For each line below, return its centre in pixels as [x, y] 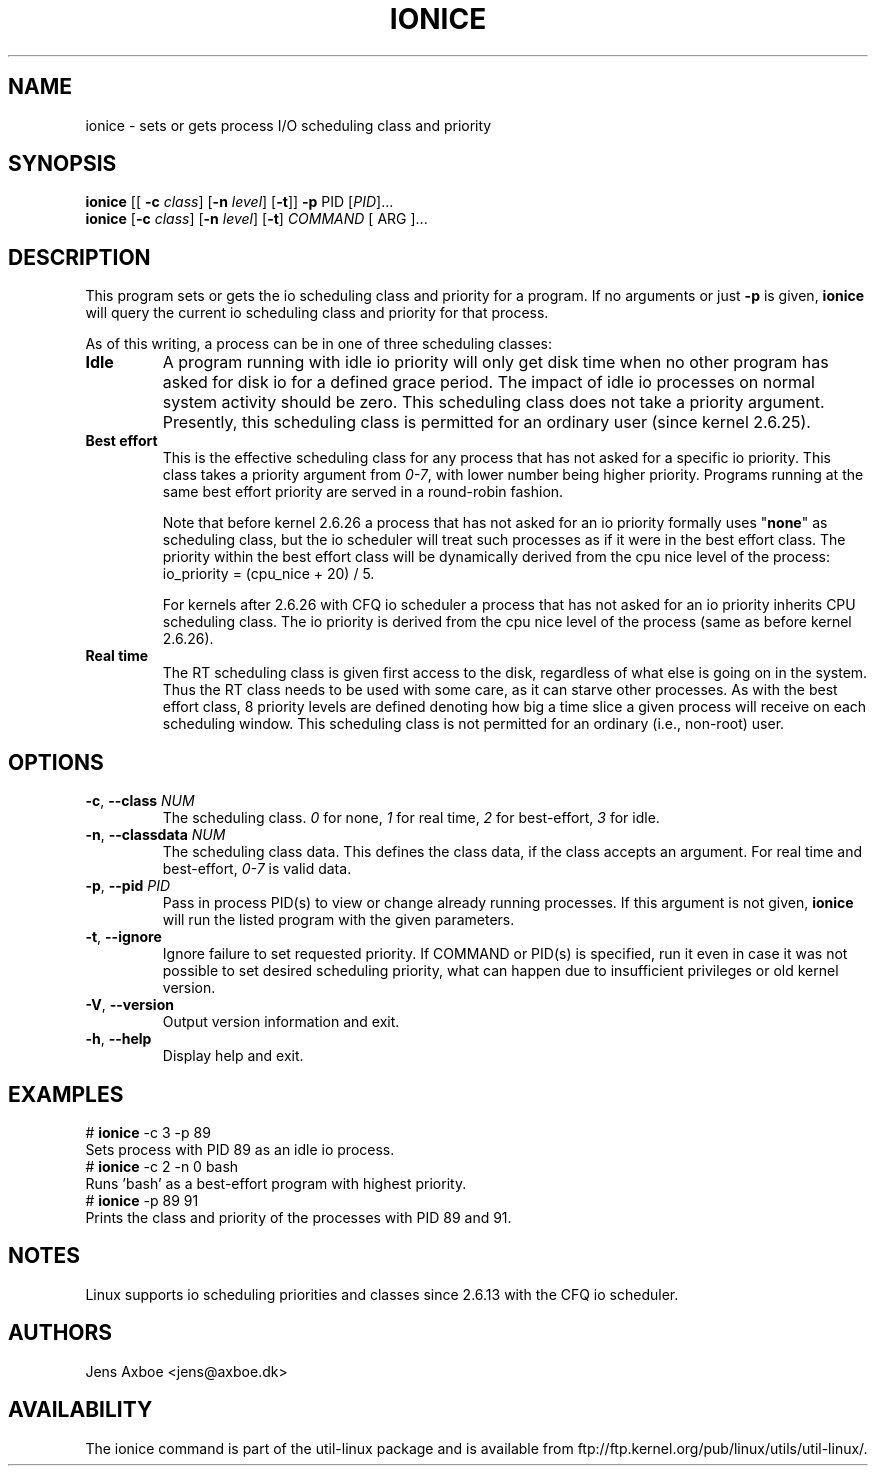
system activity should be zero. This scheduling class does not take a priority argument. [493, 402]
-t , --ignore [123, 937]
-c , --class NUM [140, 801]
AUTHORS [60, 1333]
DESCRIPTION [79, 257]
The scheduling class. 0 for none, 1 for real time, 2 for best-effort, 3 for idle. [411, 818]
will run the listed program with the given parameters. [338, 920]
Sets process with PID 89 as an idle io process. [240, 1149]
